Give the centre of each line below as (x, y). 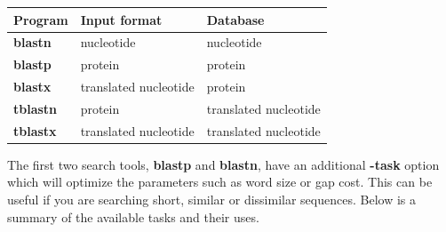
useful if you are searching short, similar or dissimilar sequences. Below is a (211, 199)
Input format (121, 19)
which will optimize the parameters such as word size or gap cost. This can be (220, 182)
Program (41, 19)
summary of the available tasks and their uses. (133, 216)
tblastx (35, 130)
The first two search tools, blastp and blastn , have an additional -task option (223, 164)
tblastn (36, 108)
